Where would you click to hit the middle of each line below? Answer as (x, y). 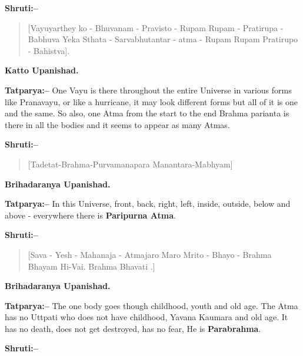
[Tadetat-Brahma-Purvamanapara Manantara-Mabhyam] (130, 164)
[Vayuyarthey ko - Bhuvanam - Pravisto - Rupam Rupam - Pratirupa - (156, 27)
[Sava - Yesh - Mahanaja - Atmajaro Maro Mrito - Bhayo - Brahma (150, 254)
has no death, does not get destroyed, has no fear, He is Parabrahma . (133, 328)
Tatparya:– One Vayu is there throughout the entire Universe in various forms (148, 90)
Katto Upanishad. (42, 70)
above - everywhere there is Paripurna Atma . (90, 215)
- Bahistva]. (49, 50)
